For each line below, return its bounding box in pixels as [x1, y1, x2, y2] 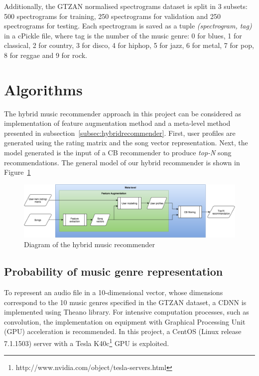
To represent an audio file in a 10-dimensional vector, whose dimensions [4, 287, 223, 298]
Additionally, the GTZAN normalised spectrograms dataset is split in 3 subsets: [4, 1, 248, 11]
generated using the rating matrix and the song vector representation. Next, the [4, 137, 248, 148]
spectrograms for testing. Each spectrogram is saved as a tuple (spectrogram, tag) [4, 20, 252, 31]
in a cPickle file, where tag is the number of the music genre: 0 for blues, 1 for [4, 30, 242, 40]
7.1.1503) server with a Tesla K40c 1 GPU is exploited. [4, 337, 169, 348]
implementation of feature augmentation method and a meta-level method [4, 118, 231, 128]
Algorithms [4, 79, 83, 99]
